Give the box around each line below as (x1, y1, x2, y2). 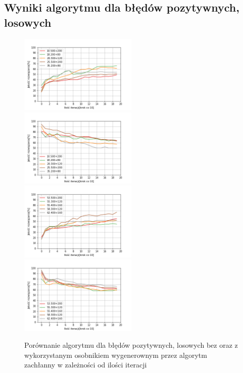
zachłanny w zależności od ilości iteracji (24, 359, 147, 370)
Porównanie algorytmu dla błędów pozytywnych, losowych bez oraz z (24, 340, 238, 350)
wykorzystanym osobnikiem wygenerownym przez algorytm (24, 349, 207, 360)
